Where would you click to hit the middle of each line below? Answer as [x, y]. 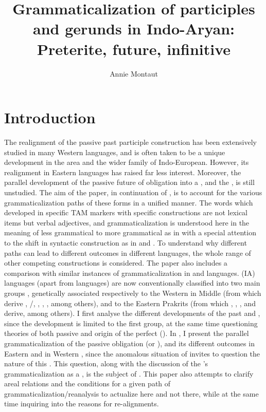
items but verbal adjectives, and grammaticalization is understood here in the [127, 222]
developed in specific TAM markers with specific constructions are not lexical [126, 212]
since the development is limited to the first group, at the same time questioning [131, 323]
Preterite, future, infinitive [134, 49]
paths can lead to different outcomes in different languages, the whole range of [128, 252]
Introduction [50, 117]
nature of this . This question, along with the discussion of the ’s [106, 363]
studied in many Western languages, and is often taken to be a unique [115, 152]
